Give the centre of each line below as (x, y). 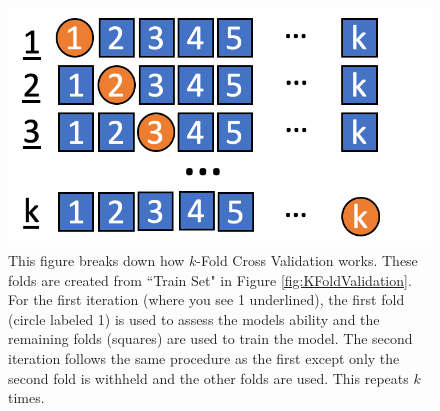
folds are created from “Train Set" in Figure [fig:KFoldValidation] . (210, 279)
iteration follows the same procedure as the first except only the (204, 358)
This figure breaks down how (96, 260)
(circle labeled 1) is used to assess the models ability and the (194, 318)
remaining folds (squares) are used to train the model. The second (210, 338)
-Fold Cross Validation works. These (307, 260)
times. (26, 397)
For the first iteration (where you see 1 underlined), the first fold (206, 299)
